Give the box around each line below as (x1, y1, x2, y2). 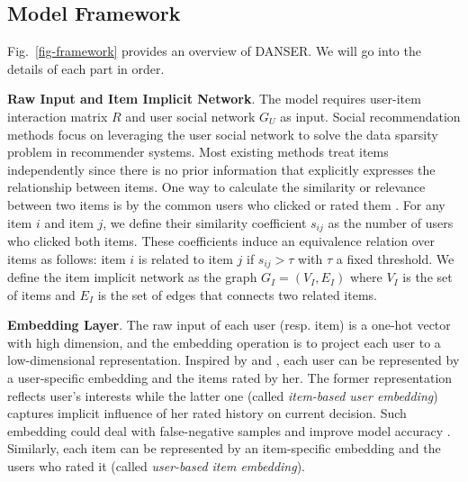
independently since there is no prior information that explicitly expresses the (7, 159, 436, 178)
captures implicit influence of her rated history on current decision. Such (7, 404, 407, 423)
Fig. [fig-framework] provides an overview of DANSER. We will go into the (7, 41, 421, 60)
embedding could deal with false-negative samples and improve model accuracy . (7, 421, 451, 440)
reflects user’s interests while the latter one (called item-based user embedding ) (7, 386, 438, 405)
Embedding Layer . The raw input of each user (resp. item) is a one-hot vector (7, 315, 451, 334)
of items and (7, 285, 76, 304)
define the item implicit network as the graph (7, 268, 257, 286)
